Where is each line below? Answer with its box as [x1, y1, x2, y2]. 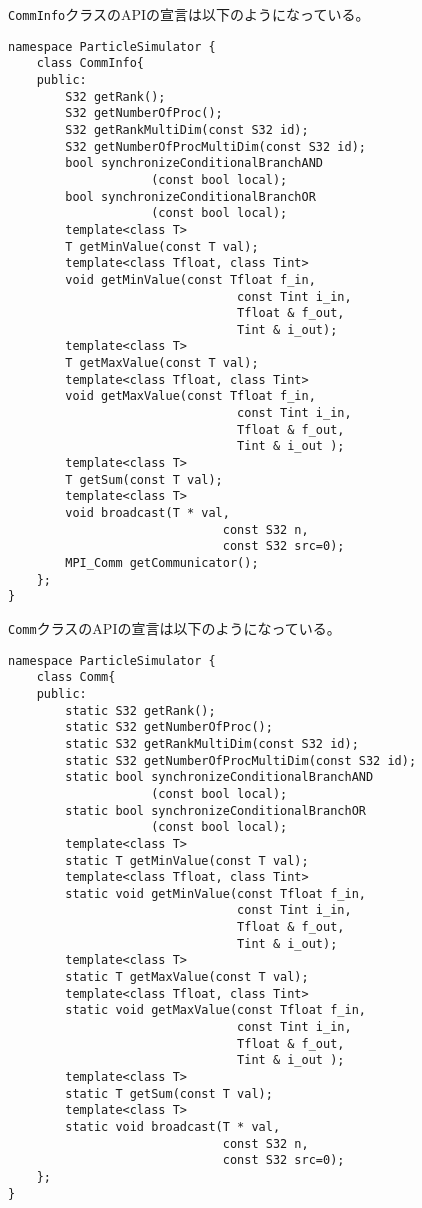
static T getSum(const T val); [65, 1086, 273, 1101]
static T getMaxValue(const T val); [65, 970, 309, 985]
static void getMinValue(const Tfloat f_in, [65, 886, 366, 901]
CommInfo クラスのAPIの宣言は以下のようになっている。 [8, 4, 370, 24]
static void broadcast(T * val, [65, 1120, 281, 1134]
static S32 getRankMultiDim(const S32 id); [65, 736, 359, 751]
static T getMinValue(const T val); [65, 853, 309, 868]
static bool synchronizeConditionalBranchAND [65, 770, 374, 785]
